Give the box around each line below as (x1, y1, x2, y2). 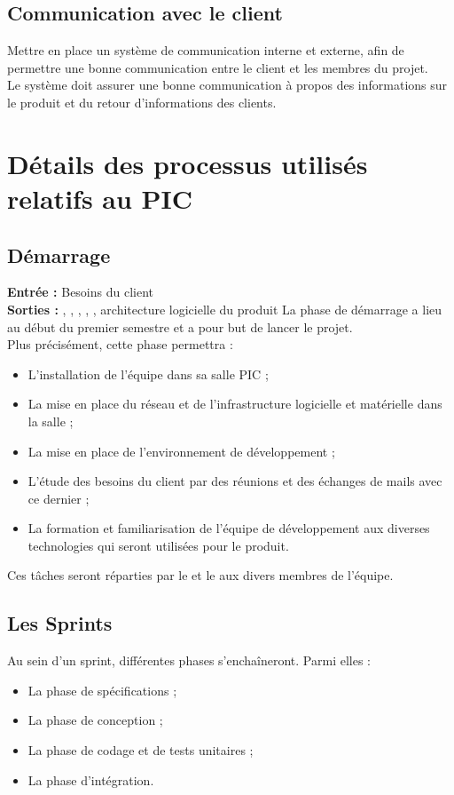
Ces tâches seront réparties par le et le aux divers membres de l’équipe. (7, 566, 394, 584)
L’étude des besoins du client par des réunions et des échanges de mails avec (27, 472, 442, 490)
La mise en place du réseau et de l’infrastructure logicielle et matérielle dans (27, 394, 442, 413)
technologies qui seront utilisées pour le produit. (27, 536, 289, 554)
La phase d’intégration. (27, 770, 154, 789)
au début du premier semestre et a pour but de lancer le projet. (7, 317, 353, 336)
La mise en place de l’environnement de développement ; (27, 441, 335, 460)
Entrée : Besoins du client (7, 282, 154, 301)
